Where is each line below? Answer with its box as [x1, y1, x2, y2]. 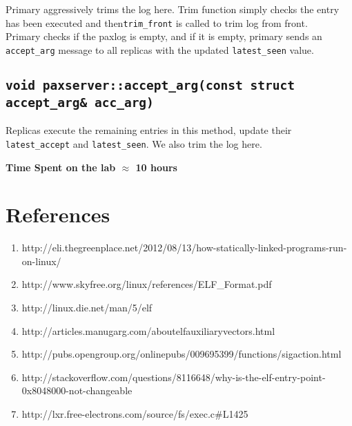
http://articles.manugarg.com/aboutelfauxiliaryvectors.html [21, 323, 275, 338]
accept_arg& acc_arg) [6, 95, 154, 110]
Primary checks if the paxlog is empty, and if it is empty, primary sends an [6, 29, 322, 43]
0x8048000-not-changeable [21, 383, 133, 398]
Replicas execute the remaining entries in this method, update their [6, 123, 292, 137]
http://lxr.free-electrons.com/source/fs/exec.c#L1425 [21, 406, 248, 420]
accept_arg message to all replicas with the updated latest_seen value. [6, 42, 314, 57]
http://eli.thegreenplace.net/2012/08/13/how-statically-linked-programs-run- [21, 240, 347, 255]
